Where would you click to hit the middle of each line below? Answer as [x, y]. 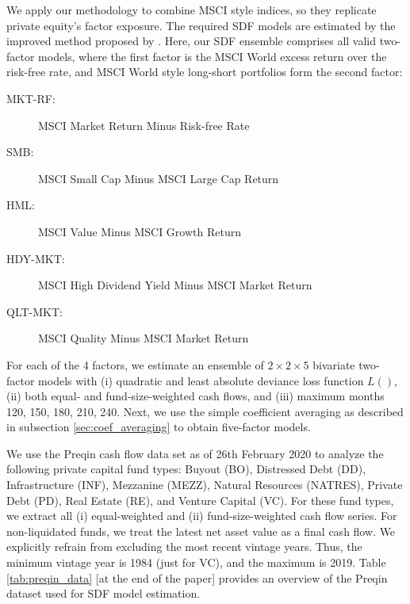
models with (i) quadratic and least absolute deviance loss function [201, 380]
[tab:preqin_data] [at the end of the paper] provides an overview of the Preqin [197, 577]
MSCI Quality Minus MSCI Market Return [144, 338]
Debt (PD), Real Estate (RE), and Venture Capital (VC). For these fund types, [200, 500]
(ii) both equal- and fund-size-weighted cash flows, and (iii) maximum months [195, 396]
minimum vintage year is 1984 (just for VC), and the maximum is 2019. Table [196, 562]
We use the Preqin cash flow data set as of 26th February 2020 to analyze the [195, 453]
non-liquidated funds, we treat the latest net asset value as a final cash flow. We [201, 531]
